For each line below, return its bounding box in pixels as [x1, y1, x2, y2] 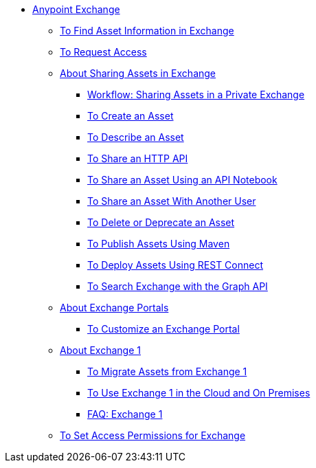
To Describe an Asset [87, 131, 184, 143]
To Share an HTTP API [87, 153, 188, 164]
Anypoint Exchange [32, 3, 120, 15]
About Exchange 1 [60, 344, 141, 356]
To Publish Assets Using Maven [87, 238, 230, 249]
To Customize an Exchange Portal [87, 323, 240, 335]
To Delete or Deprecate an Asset [87, 216, 235, 228]
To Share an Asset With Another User [87, 195, 256, 207]
